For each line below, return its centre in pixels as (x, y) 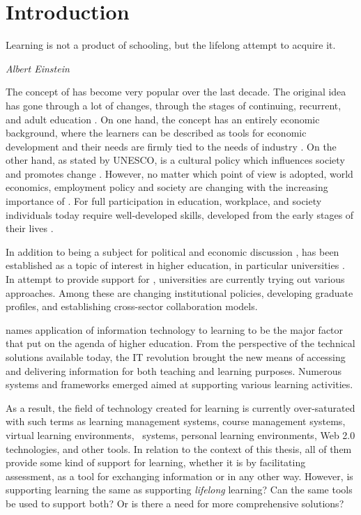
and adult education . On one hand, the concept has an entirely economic (163, 119)
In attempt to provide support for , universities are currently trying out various (175, 279)
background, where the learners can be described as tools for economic (156, 133)
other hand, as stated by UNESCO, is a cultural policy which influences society (175, 160)
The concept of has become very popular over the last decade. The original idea (176, 92)
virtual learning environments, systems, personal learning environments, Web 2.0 (180, 435)
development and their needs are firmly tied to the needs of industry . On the (171, 146)
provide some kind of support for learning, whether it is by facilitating (156, 462)
